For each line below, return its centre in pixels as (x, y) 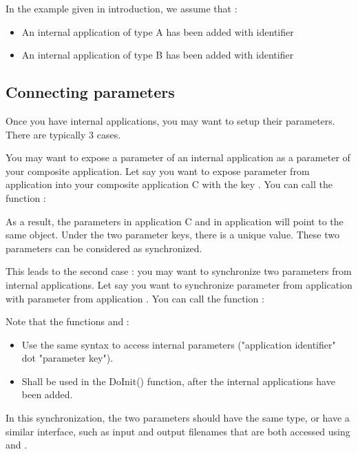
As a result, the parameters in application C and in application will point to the (175, 221)
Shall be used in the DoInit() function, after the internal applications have (178, 381)
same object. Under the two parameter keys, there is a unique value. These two (172, 235)
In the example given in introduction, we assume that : (122, 8)
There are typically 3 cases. (63, 134)
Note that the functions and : (67, 321)
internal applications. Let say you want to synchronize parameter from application (179, 284)
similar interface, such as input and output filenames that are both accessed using (178, 431)
